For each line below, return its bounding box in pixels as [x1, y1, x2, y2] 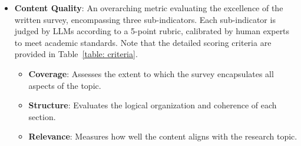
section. [28, 110, 56, 122]
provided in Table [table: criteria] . [14, 48, 138, 60]
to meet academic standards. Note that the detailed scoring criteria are [14, 36, 272, 48]
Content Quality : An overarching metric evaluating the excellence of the [14, 2, 283, 14]
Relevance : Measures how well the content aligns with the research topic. [28, 130, 297, 142]
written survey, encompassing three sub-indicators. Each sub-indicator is [14, 13, 276, 25]
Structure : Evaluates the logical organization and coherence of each [28, 99, 277, 111]
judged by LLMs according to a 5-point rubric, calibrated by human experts [14, 25, 290, 37]
